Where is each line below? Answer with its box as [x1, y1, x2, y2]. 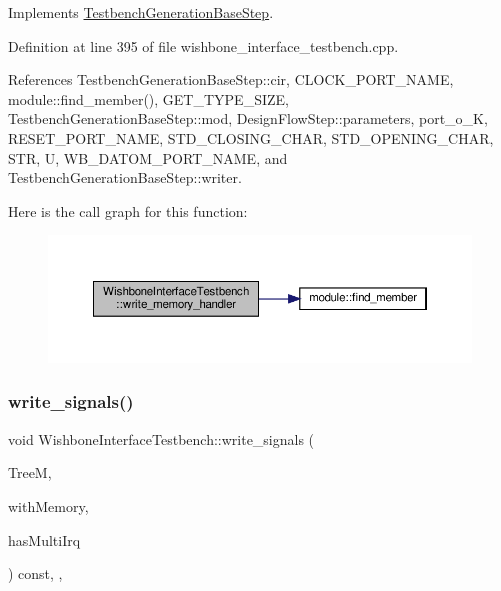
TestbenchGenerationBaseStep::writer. [8, 167, 242, 188]
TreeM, [8, 462, 52, 483]
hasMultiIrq [8, 529, 81, 550]
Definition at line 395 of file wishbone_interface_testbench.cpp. [8, 35, 399, 56]
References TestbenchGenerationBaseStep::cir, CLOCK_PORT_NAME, [8, 69, 454, 90]
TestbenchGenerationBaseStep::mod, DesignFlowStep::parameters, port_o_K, [8, 108, 488, 129]
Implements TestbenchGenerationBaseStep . [8, 2, 274, 22]
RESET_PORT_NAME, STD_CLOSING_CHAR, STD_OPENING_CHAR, [8, 127, 494, 148]
